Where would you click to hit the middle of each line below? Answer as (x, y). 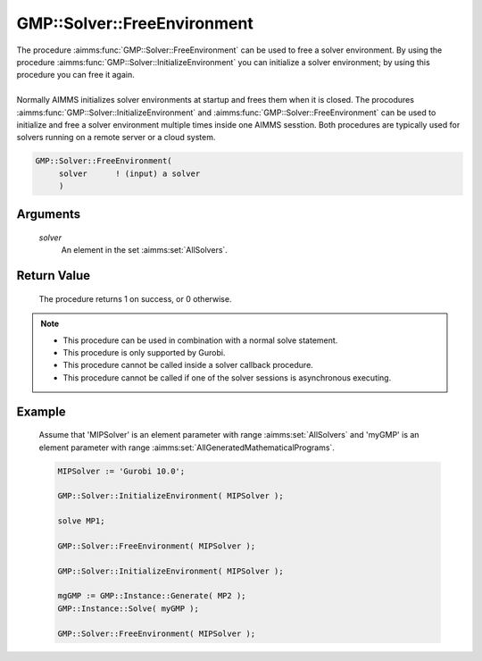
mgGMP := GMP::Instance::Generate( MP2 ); (152, 596)
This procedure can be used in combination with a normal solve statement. (200, 340)
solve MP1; (81, 521)
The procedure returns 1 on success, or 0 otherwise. (135, 298)
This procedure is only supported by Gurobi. (144, 353)
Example (41, 411)
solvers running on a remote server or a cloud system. (116, 138)
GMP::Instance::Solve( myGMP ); (129, 608)
